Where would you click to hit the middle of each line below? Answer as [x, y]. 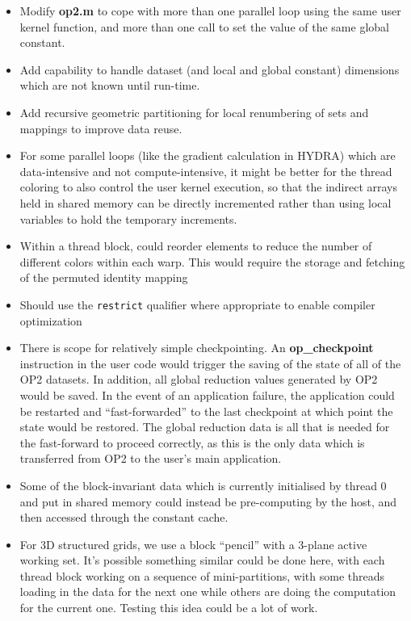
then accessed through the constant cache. [124, 517]
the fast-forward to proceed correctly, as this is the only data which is [192, 442]
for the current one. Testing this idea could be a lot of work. [169, 608]
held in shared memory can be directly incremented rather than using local [205, 202]
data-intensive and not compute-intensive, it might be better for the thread [206, 171]
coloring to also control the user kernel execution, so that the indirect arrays [209, 187]
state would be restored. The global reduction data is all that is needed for [205, 427]
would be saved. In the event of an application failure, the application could [207, 394]
